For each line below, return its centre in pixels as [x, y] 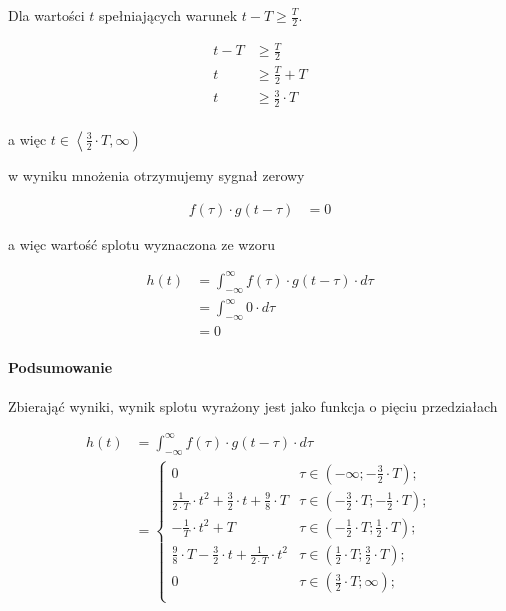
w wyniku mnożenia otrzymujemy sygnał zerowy [156, 174]
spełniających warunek [168, 15]
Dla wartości [46, 15]
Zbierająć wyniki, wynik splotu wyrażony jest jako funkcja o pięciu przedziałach [253, 405]
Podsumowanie [60, 367]
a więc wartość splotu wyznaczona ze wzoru [141, 243]
